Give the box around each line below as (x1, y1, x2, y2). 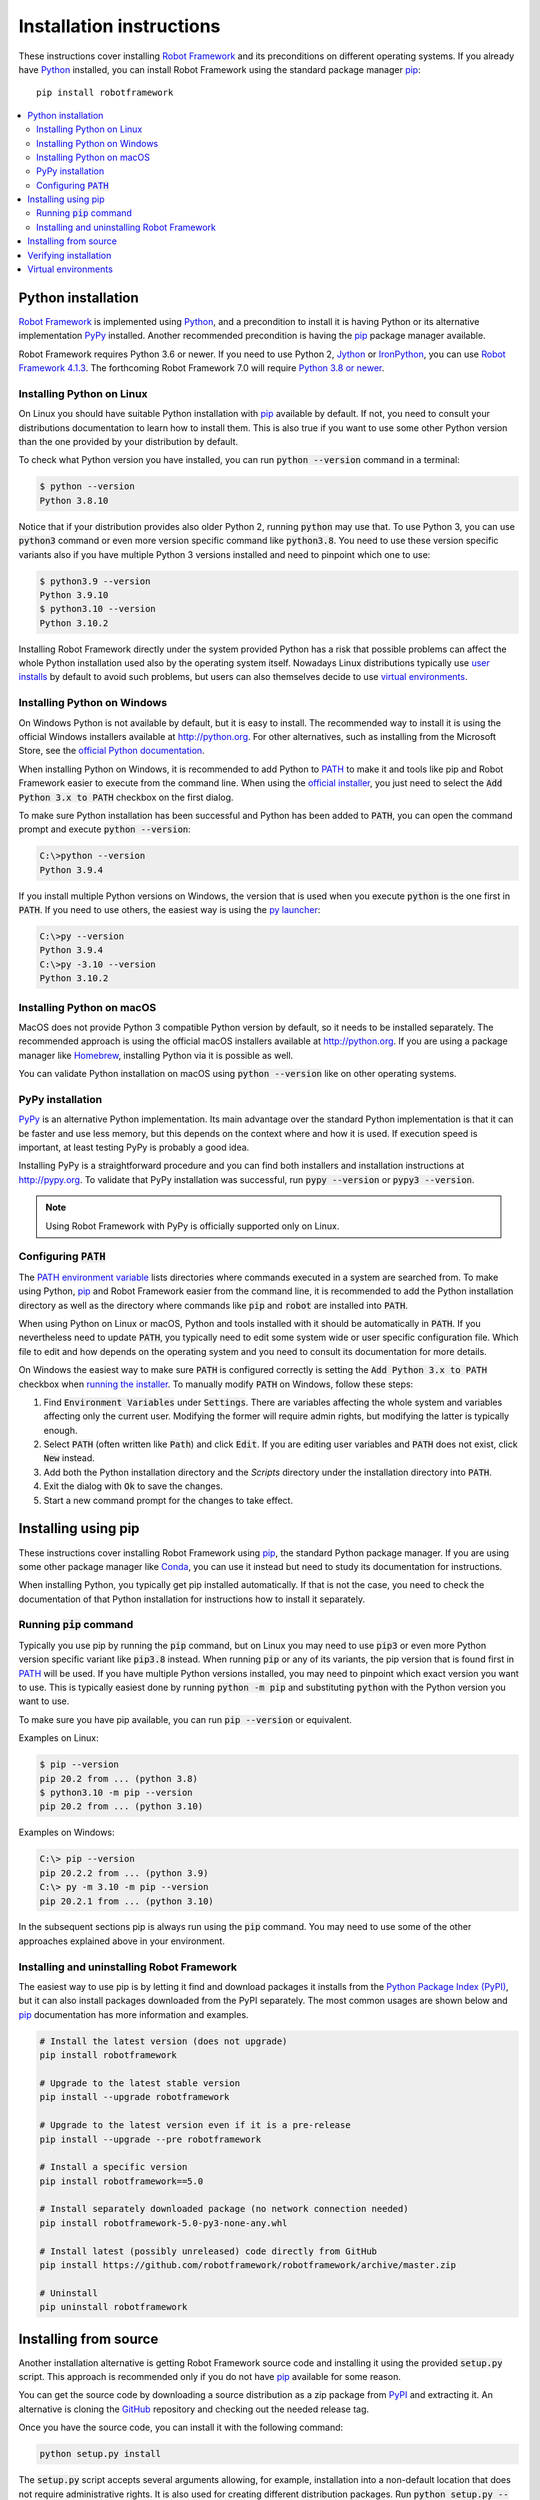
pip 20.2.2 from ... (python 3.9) (39, 1867, 209, 1879)
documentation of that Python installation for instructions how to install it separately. (18, 1593, 365, 1605)
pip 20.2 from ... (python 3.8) (39, 1773, 199, 1784)
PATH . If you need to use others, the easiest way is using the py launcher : (18, 904, 321, 916)
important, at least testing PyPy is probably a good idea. (18, 1141, 250, 1154)
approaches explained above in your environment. (18, 1935, 225, 1947)
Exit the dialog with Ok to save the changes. (43, 1480, 224, 1492)
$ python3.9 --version (39, 575, 151, 587)
